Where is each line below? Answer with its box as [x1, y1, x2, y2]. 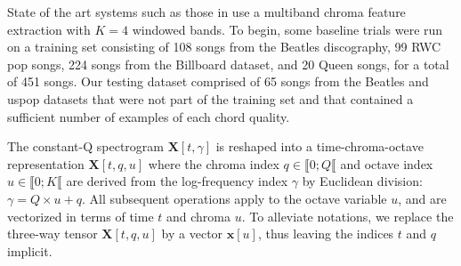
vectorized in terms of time [7, 206, 154, 225]
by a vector [161, 224, 223, 243]
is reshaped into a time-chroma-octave [215, 137, 424, 156]
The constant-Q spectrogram [7, 137, 164, 156]
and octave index [340, 154, 433, 173]
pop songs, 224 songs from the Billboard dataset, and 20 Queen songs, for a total [7, 54, 449, 73]
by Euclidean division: [302, 172, 423, 190]
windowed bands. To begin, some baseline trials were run [132, 20, 443, 38]
